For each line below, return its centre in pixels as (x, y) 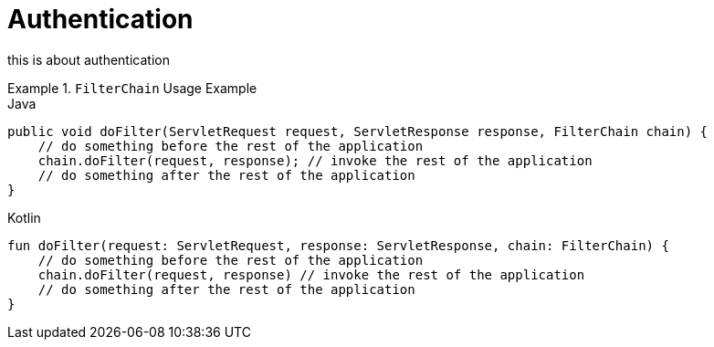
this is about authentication (89, 59)
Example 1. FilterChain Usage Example (132, 88)
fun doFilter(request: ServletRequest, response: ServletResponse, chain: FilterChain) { (338, 245)
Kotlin (24, 217)
